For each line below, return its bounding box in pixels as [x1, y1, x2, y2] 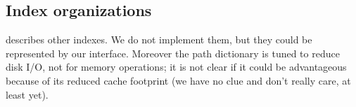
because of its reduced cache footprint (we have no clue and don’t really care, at [6, 73, 351, 87]
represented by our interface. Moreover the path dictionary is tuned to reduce [6, 45, 340, 60]
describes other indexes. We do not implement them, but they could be [6, 32, 312, 47]
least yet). [6, 87, 49, 101]
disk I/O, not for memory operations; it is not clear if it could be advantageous [6, 59, 347, 74]
